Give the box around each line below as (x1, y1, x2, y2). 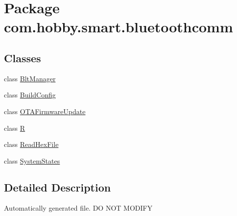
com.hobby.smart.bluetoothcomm (4, 17, 233, 37)
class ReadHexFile (4, 139, 59, 149)
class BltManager (4, 73, 56, 83)
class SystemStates (4, 155, 60, 166)
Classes (4, 50, 41, 65)
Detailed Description (4, 179, 111, 194)
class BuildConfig (4, 90, 56, 100)
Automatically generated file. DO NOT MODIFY (4, 202, 153, 213)
